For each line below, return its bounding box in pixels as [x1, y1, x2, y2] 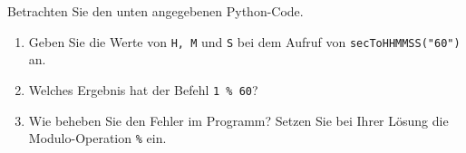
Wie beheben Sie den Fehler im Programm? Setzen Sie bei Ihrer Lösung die [28, 110, 449, 129]
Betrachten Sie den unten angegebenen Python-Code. [7, 2, 304, 20]
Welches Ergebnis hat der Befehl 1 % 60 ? [28, 80, 258, 99]
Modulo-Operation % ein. [28, 129, 167, 148]
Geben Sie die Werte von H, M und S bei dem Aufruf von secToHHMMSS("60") [28, 32, 461, 51]
